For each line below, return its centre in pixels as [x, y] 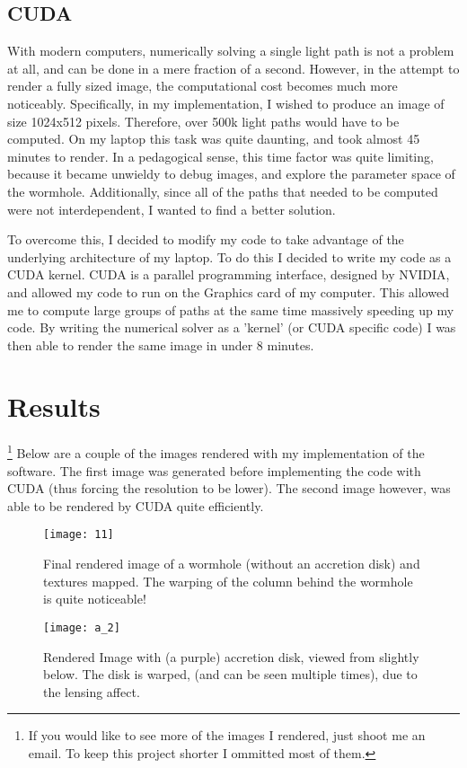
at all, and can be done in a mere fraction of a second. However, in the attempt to [233, 68]
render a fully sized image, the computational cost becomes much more [203, 86]
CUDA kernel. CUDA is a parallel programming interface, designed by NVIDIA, [229, 274]
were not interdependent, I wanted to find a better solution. [172, 209]
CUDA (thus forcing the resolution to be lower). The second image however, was [229, 488]
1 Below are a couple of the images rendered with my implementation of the [216, 452]
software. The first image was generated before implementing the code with [214, 470]
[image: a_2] [82, 627]
